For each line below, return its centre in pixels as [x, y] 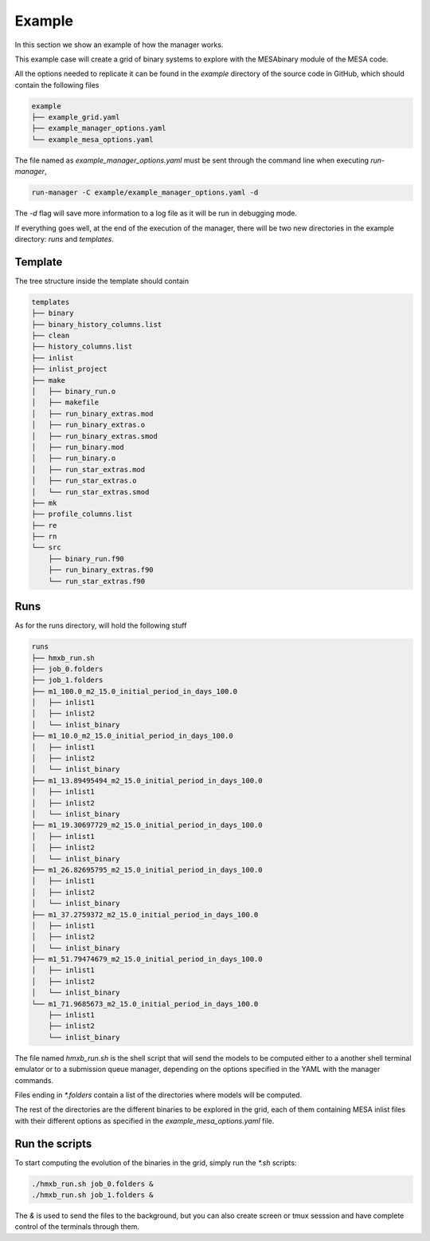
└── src [46, 548]
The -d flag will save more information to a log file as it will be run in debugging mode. [156, 213]
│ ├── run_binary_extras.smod [95, 436]
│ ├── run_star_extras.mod [88, 469]
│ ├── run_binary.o [74, 458]
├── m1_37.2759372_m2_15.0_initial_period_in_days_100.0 [145, 914]
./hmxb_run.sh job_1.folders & [93, 1195]
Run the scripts [53, 1143]
